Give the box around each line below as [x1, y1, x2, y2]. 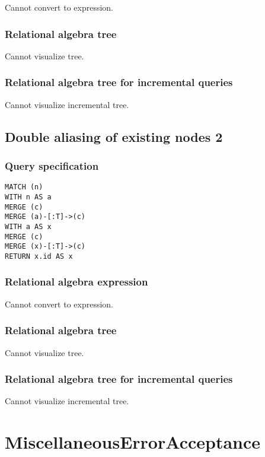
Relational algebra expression [5, 274, 148, 289]
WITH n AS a [5, 192, 52, 201]
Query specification [5, 158, 99, 173]
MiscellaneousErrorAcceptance [5, 430, 261, 454]
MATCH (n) [5, 183, 43, 192]
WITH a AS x [5, 222, 52, 231]
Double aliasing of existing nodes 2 [5, 127, 223, 145]
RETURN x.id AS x [5, 252, 73, 261]
